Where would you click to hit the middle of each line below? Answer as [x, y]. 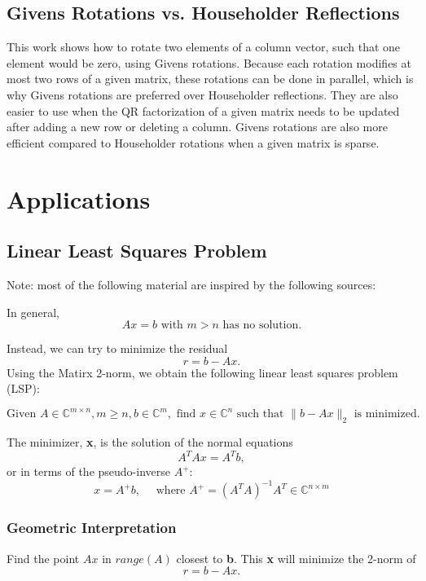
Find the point [43, 558]
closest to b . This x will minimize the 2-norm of [296, 558]
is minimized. [387, 414]
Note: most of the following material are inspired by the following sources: [191, 284]
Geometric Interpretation [92, 528]
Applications [79, 198]
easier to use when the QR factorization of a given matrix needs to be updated [203, 110]
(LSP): [23, 388]
